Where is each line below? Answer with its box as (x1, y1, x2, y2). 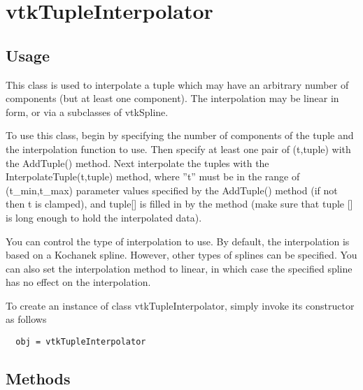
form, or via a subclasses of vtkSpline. (6, 104, 169, 119)
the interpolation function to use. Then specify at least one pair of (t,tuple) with (6, 141, 351, 156)
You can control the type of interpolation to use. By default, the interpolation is (6, 233, 350, 248)
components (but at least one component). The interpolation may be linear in (6, 91, 339, 106)
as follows (6, 312, 47, 326)
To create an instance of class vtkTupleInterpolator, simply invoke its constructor (6, 298, 355, 312)
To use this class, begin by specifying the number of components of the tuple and (6, 128, 354, 143)
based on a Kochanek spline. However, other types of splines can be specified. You (6, 247, 357, 262)
